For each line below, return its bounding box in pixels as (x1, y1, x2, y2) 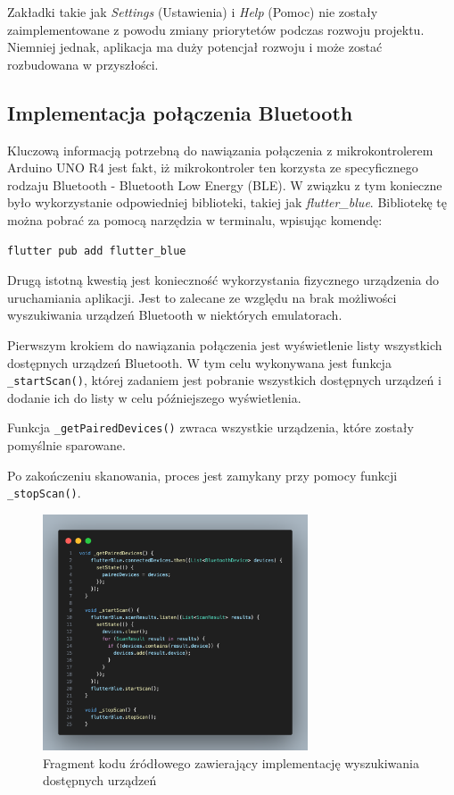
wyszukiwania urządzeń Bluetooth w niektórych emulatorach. (7, 305, 343, 324)
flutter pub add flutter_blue (7, 244, 186, 257)
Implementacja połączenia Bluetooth (7, 98, 353, 126)
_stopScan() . (7, 483, 81, 502)
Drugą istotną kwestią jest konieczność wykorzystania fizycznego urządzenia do (7, 271, 440, 289)
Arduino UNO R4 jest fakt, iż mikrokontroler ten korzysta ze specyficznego (7, 158, 418, 177)
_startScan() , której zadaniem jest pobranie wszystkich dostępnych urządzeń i (7, 371, 442, 389)
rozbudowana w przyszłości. (7, 54, 159, 73)
